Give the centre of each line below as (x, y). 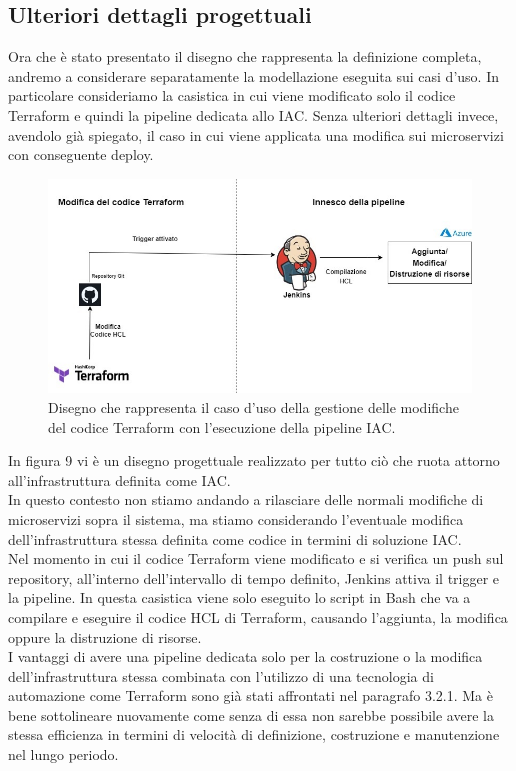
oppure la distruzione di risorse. (105, 636)
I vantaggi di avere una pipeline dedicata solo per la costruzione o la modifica (245, 656)
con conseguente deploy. (81, 154)
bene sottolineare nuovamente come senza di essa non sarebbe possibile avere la (251, 714)
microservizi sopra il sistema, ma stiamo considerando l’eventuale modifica (236, 518)
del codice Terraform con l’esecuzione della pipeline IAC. (222, 426)
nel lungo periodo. (63, 754)
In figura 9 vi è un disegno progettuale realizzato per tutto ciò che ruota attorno (254, 460)
